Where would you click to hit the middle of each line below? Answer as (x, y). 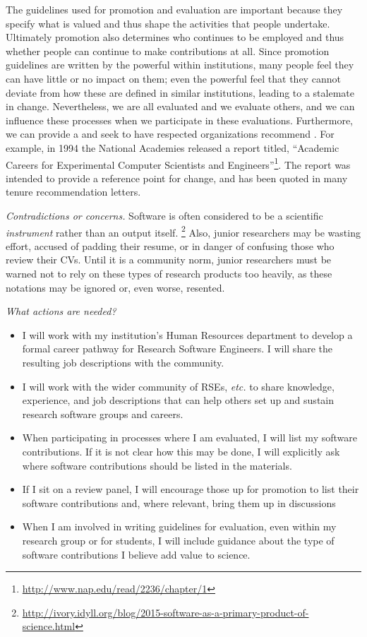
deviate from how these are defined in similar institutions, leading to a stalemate (180, 92)
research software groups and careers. (103, 413)
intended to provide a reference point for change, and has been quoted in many (177, 178)
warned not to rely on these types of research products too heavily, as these (169, 273)
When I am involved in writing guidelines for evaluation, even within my (179, 526)
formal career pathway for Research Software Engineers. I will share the (177, 349)
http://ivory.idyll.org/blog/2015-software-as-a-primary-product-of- (166, 612)
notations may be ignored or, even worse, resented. (115, 287)
